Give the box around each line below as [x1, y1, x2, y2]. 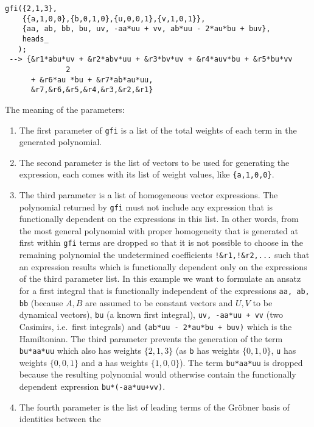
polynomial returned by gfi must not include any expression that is [19, 200, 273, 213]
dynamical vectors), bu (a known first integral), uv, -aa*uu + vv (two [19, 308, 283, 321]
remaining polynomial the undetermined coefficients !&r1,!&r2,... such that [19, 248, 310, 261]
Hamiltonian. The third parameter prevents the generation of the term [19, 332, 283, 345]
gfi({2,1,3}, [5, 4, 57, 13]
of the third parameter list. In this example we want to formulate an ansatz [19, 272, 301, 285]
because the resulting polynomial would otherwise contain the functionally [19, 368, 296, 381]
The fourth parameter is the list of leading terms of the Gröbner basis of [19, 400, 290, 413]
